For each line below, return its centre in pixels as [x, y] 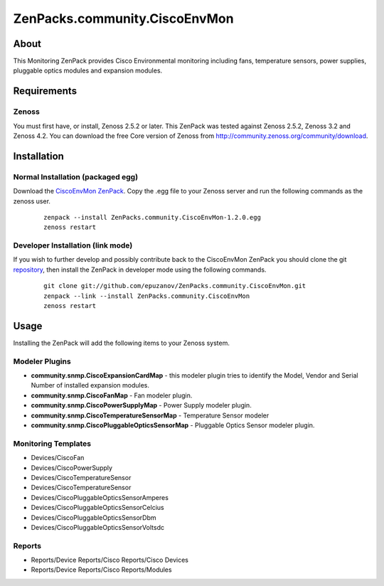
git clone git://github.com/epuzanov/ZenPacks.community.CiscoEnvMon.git [175, 286]
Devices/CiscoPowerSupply [72, 468]
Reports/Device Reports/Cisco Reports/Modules [101, 570]
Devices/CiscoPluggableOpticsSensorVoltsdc [98, 527]
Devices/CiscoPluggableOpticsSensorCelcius [97, 508]
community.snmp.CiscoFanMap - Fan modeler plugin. [112, 395]
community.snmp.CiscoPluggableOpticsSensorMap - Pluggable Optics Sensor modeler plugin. [173, 425]
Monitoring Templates [52, 443]
